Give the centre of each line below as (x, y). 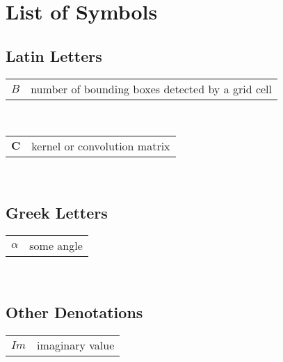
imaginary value (76, 345)
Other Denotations (74, 312)
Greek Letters (57, 213)
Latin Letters (54, 55)
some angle (56, 245)
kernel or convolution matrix (101, 146)
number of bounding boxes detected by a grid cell (152, 88)
